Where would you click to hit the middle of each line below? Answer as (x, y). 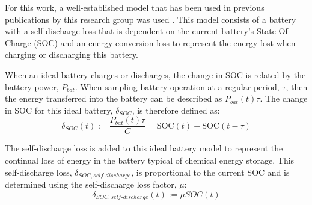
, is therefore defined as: (176, 110)
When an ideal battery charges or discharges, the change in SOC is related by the (155, 74)
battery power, (32, 86)
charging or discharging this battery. (72, 54)
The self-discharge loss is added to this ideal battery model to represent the (144, 148)
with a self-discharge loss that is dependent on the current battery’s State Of (146, 31)
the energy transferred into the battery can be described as (114, 98)
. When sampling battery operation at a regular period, (177, 86)
